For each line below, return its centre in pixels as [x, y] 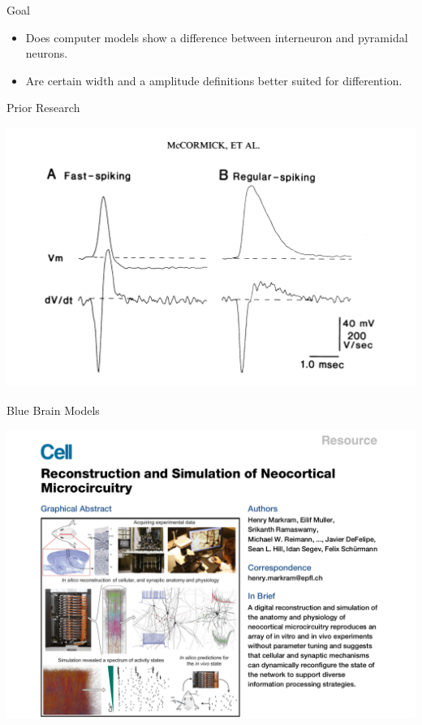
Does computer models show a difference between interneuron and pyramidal [217, 37]
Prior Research [43, 108]
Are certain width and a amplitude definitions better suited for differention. [214, 80]
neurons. [47, 53]
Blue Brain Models [53, 410]
